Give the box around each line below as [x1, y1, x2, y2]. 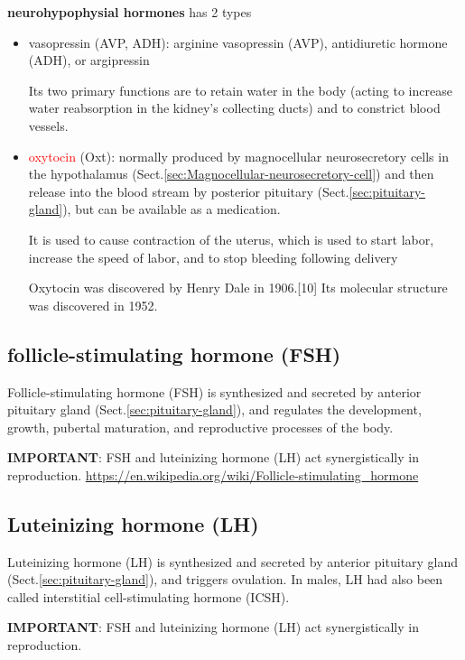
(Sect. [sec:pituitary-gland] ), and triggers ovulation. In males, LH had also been [7, 570, 443, 589]
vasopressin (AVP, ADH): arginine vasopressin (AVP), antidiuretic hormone [28, 33, 448, 51]
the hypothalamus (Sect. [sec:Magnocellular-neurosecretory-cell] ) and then [28, 164, 434, 183]
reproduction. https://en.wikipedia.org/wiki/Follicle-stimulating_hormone [7, 465, 419, 484]
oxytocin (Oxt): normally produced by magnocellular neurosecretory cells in [28, 146, 449, 165]
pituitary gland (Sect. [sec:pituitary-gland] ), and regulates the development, [7, 400, 422, 419]
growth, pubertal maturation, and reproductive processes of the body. [7, 417, 394, 436]
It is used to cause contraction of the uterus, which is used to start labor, [28, 229, 434, 248]
